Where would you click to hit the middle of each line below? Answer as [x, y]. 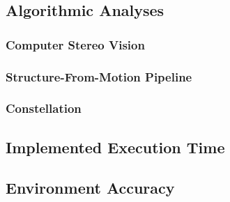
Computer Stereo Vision [75, 44]
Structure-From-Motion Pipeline [99, 76]
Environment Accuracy [90, 188]
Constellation [44, 108]
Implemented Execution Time [115, 147]
